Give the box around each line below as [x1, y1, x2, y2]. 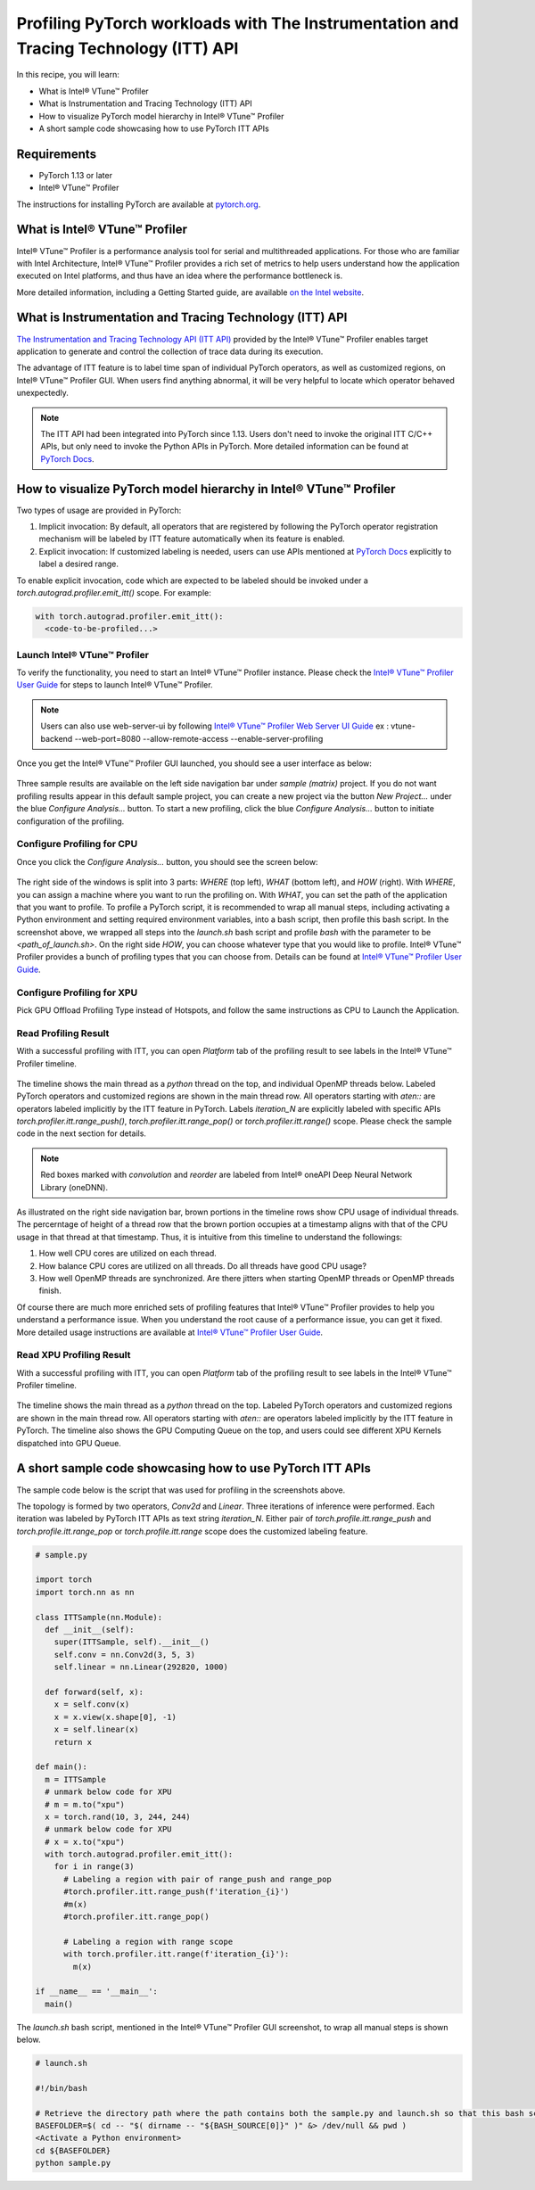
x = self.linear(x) [53, 1725, 140, 1734]
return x [53, 1737, 93, 1747]
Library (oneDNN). [40, 1181, 109, 1192]
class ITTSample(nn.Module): [35, 1612, 163, 1622]
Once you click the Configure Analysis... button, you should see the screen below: [16, 856, 318, 867]
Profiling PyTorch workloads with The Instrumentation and [16, 13, 459, 33]
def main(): [35, 1762, 88, 1772]
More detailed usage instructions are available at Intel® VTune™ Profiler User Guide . [16, 1327, 324, 1338]
